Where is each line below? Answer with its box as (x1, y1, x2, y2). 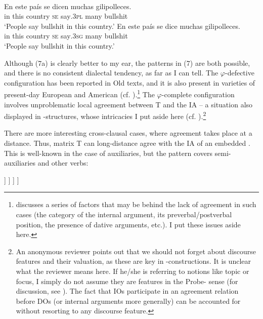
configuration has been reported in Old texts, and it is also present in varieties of (4, 77, 255, 88)
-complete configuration (161, 89, 235, 99)
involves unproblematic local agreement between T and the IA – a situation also (4, 99, 253, 109)
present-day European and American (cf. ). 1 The (4, 88, 155, 99)
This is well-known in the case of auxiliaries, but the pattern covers (4, 147, 212, 158)
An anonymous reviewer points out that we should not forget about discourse (16, 246, 256, 256)
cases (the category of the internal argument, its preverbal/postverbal (16, 209, 232, 219)
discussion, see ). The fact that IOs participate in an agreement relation (16, 286, 239, 296)
